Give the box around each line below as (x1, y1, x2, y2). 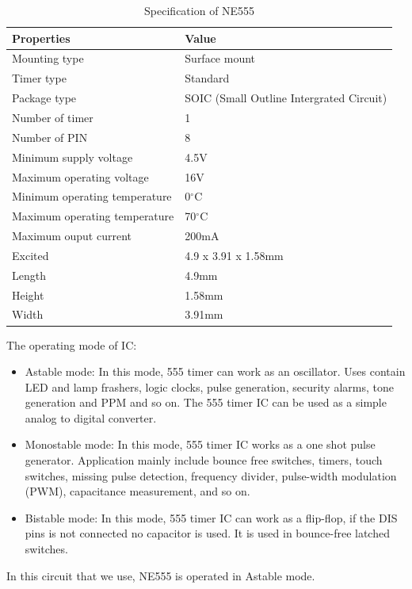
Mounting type (12, 50, 84, 67)
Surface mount (185, 50, 256, 67)
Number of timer (12, 109, 93, 125)
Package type (12, 90, 77, 106)
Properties (12, 29, 71, 46)
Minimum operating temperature (12, 188, 172, 205)
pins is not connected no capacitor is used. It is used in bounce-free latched (25, 525, 390, 541)
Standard (185, 70, 230, 86)
